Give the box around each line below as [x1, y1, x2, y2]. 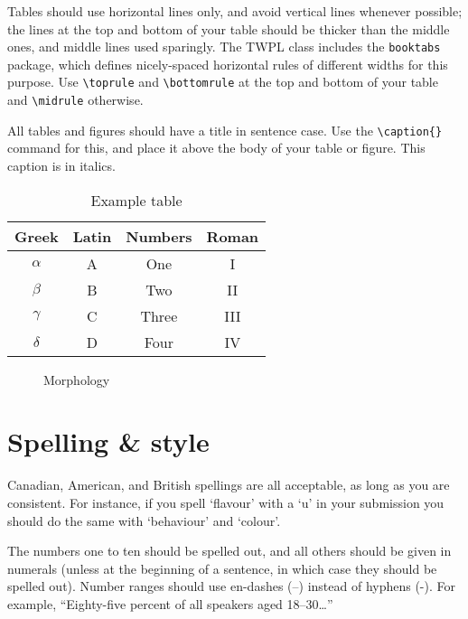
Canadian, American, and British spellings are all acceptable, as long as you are [7, 475, 450, 494]
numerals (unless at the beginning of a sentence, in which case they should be [7, 558, 437, 577]
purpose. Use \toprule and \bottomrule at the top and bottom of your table [7, 72, 438, 91]
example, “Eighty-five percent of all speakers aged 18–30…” [7, 594, 333, 613]
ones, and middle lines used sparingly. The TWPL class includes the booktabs [7, 37, 441, 56]
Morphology [43, 370, 110, 389]
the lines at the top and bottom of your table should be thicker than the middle [7, 19, 450, 38]
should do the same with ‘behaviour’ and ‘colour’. [7, 511, 281, 530]
